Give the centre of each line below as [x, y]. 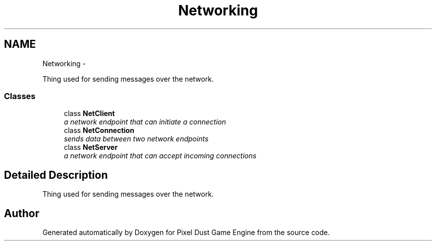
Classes [20, 96]
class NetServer [91, 147]
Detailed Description [56, 175]
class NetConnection [99, 130]
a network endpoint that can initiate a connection [145, 122]
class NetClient [89, 114]
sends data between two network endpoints [136, 139]
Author [22, 213]
